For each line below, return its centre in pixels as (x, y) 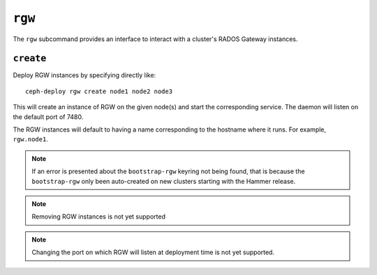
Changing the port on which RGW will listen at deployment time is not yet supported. (153, 252)
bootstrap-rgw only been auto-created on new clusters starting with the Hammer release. (164, 181)
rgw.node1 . (30, 139)
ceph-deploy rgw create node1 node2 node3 (99, 91)
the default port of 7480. (48, 117)
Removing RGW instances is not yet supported (98, 217)
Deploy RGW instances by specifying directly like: (84, 75)
